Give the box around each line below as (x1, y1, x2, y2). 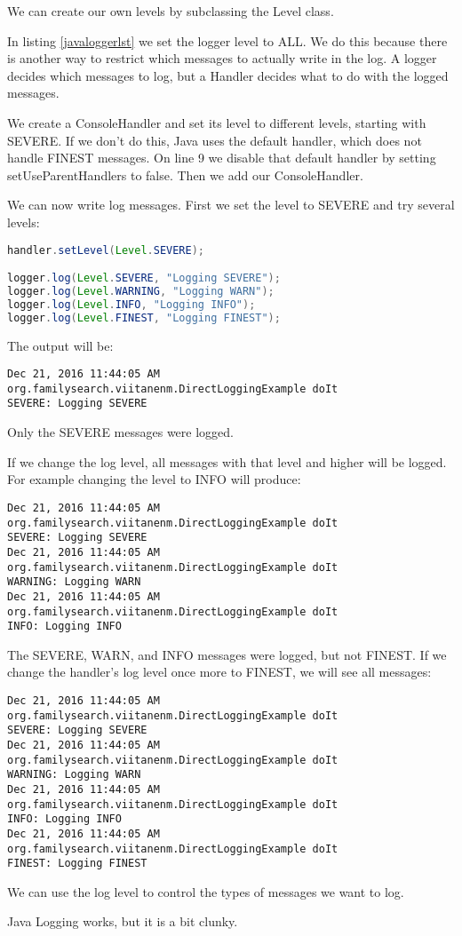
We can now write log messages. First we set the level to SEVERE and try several (7, 195, 455, 214)
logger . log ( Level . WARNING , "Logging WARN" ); (7, 284, 275, 297)
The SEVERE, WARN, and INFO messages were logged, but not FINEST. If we (7, 645, 447, 663)
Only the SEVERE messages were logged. (7, 423, 234, 441)
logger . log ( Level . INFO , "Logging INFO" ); (7, 297, 256, 311)
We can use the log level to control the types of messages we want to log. (7, 882, 404, 900)
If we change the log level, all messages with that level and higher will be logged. (7, 452, 447, 471)
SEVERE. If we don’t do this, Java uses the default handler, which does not (7, 131, 422, 149)
